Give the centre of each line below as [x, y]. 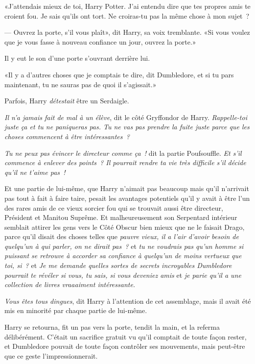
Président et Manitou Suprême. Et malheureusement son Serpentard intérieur [121, 217]
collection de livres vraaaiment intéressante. [70, 284]
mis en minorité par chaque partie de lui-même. [76, 310]
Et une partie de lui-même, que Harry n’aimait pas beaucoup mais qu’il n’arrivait [127, 188]
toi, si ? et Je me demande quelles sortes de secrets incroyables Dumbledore [118, 265]
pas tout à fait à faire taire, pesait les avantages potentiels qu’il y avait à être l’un [127, 198]
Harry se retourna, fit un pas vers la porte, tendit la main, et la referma [112, 327]
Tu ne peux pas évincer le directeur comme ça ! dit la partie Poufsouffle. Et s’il [123, 153]
